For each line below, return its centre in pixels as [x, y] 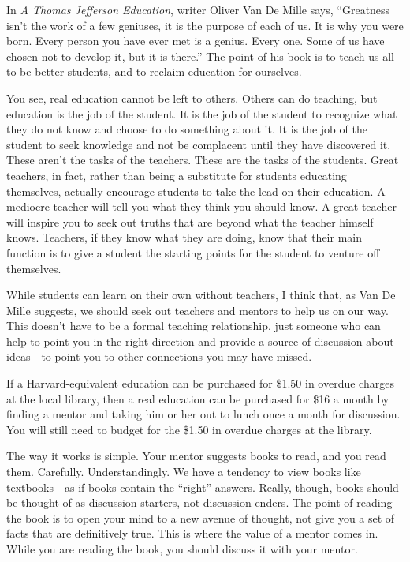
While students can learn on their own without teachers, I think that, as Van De [201, 295]
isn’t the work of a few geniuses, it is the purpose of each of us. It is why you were [205, 25]
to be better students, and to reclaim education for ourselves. [154, 71]
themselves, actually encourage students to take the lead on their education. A [196, 191]
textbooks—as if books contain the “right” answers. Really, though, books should [203, 487]
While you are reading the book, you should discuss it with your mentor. [182, 549]
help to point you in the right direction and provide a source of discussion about [200, 341]
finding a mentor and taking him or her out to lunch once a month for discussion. [203, 414]
